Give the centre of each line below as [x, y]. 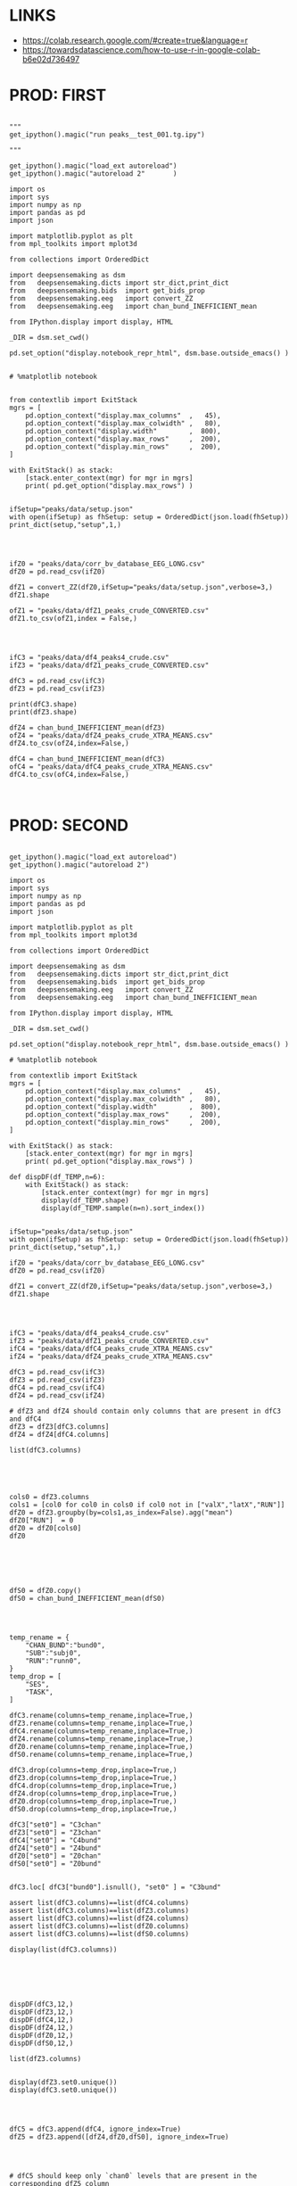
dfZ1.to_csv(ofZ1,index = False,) [74, 618]
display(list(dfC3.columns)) [63, 1950]
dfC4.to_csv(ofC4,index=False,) [69, 774]
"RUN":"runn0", [54, 1661]
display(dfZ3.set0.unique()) [63, 2082]
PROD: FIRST [58, 95]
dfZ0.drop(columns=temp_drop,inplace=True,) [93, 1801]
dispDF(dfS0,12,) [41, 2043]
